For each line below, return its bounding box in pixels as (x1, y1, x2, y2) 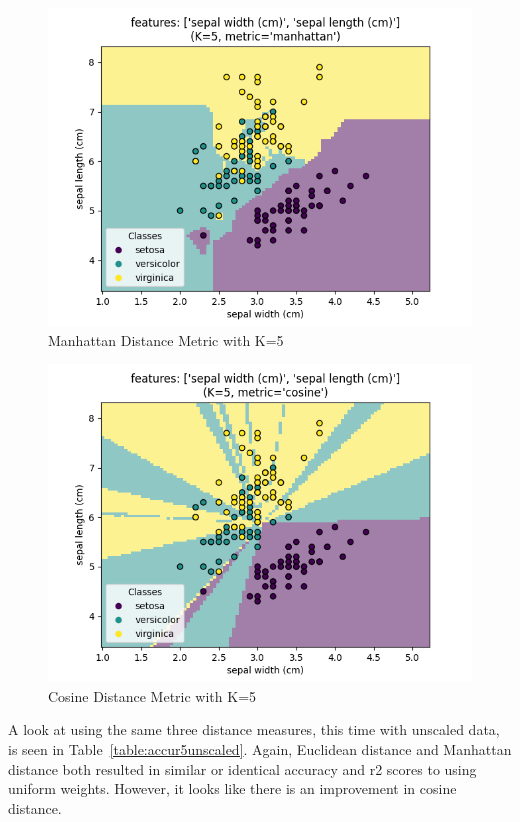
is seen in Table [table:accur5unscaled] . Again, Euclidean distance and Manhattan (8, 738, 512, 759)
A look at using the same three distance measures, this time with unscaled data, (8, 719, 500, 740)
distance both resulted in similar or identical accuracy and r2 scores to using (8, 758, 477, 779)
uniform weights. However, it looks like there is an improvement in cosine (8, 778, 457, 799)
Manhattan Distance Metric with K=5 (48, 329, 284, 350)
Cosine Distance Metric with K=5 (48, 685, 257, 706)
